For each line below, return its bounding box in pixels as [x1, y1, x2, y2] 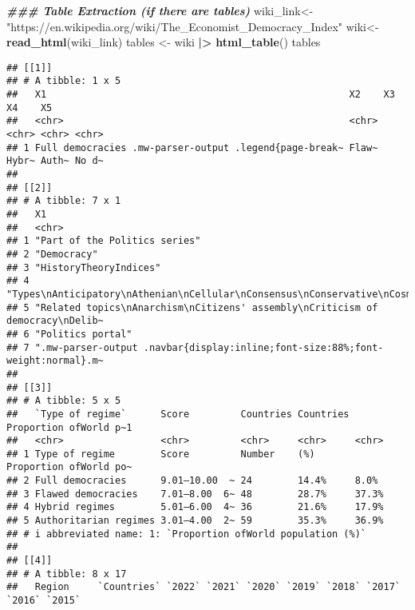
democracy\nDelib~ [6, 315, 104, 327]
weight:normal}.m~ [6, 355, 104, 367]
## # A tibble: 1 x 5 [6, 75, 121, 87]
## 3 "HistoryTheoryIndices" [6, 261, 161, 273]
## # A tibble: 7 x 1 [6, 195, 121, 207]
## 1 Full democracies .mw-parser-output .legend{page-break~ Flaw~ [6, 142, 378, 153]
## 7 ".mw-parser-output [6, 341, 138, 353]
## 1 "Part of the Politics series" [6, 235, 201, 247]
